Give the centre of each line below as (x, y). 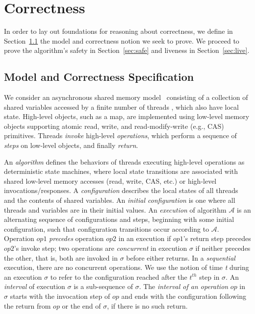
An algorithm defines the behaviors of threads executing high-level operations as (124, 161)
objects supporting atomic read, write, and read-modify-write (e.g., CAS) (114, 126)
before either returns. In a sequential (181, 257)
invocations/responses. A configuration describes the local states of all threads (121, 190)
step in (209, 277)
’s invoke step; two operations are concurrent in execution (101, 248)
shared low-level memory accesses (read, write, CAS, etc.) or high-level (110, 181)
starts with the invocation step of (60, 296)
